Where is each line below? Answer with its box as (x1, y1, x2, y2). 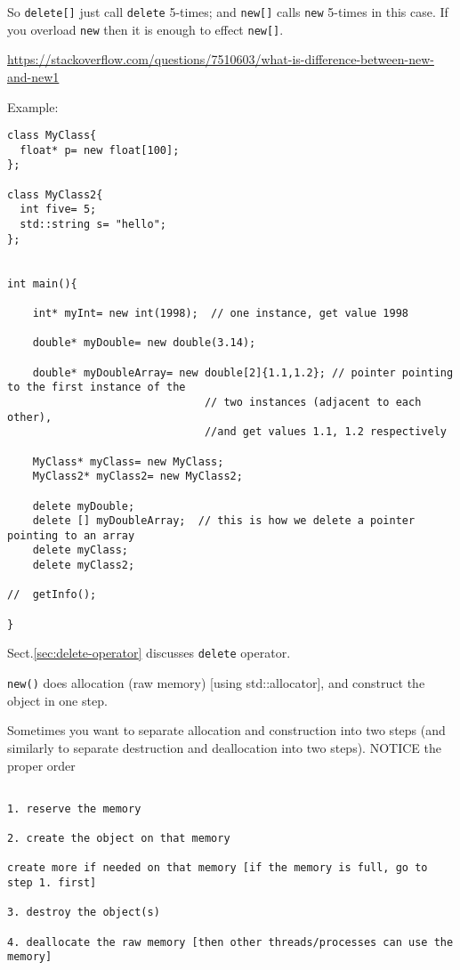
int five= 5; (20, 203, 97, 216)
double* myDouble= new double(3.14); (32, 336, 256, 350)
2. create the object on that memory (7, 832, 230, 845)
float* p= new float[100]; (20, 143, 180, 157)
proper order (7, 756, 76, 774)
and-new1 (7, 67, 60, 85)
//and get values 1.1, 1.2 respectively (204, 425, 447, 439)
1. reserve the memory (7, 802, 141, 815)
